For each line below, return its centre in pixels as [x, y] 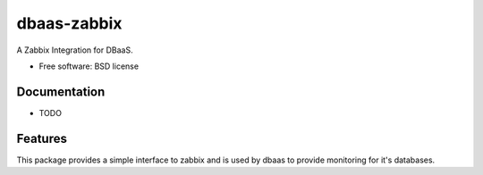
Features [42, 138]
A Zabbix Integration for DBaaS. [75, 50]
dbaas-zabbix [69, 23]
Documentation [61, 92]
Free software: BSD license [89, 66]
